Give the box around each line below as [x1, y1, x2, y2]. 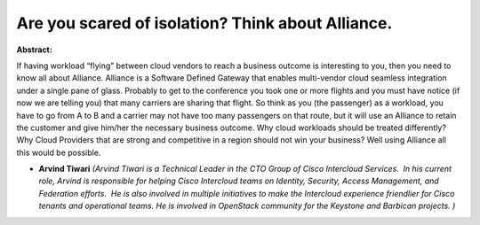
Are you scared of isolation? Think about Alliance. [16, 13, 393, 33]
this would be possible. [16, 147, 101, 158]
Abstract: [16, 44, 52, 55]
